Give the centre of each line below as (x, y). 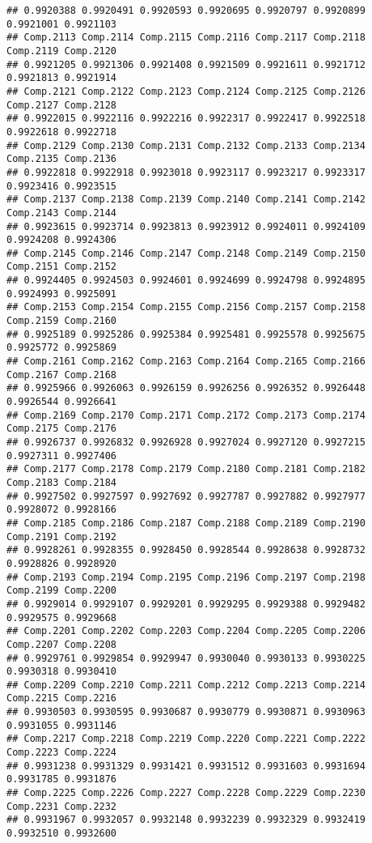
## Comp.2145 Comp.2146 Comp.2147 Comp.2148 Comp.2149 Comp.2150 (186, 253)
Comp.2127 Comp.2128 (62, 105)
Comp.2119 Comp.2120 (62, 51)
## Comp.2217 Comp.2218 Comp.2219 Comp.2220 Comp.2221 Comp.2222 (186, 739)
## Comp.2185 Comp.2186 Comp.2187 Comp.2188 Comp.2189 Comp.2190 (186, 523)
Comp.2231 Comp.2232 (62, 806)
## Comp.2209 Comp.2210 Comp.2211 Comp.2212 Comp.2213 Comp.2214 (186, 685)
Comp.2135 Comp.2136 (62, 159)
